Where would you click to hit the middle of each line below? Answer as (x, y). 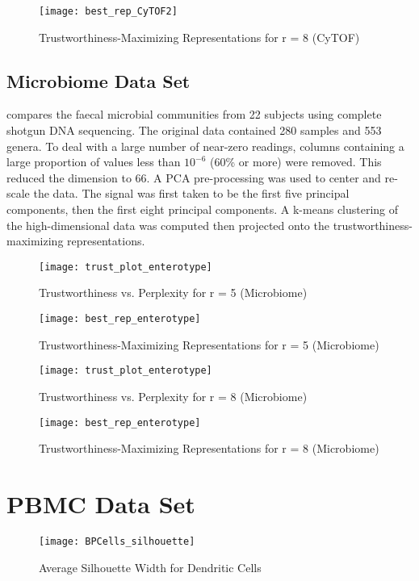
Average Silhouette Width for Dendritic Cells (150, 567)
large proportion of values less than (94, 162)
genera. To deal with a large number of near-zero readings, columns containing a (205, 146)
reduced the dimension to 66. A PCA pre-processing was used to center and (194, 177)
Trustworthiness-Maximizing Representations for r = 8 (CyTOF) (199, 37)
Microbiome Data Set (98, 80)
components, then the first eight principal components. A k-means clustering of (203, 209)
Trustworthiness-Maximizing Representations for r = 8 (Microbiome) (209, 448)
